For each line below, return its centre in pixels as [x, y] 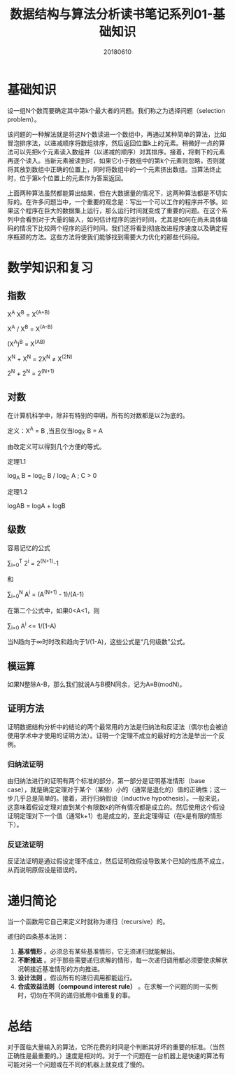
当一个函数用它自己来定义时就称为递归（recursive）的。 [88, 922]
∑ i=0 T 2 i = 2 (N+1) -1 [33, 563]
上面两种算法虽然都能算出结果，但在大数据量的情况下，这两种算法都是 [108, 193]
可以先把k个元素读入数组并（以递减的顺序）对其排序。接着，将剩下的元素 [119, 152]
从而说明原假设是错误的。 [44, 870]
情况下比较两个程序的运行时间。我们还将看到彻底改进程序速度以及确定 [120, 228]
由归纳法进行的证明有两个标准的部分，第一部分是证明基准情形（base [106, 781]
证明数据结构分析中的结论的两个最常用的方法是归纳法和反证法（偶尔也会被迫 [117, 726]
